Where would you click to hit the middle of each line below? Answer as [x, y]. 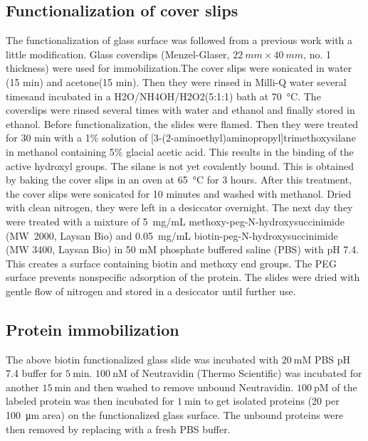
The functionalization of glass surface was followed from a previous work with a [179, 40]
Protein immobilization [93, 329]
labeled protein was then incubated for [90, 401]
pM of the [336, 387]
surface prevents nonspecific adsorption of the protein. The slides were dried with [183, 277]
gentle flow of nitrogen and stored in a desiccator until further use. [151, 291]
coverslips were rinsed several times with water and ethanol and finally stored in [180, 110]
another [22, 387]
